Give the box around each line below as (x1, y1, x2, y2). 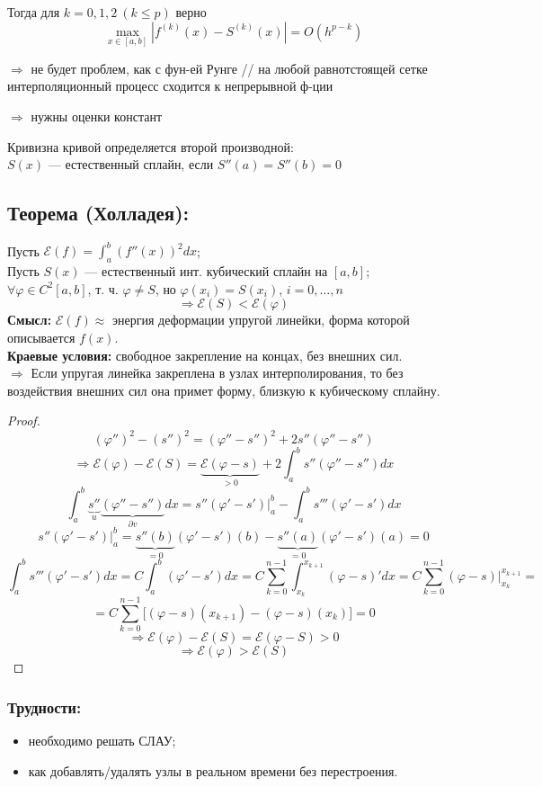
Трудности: (7, 695, 82, 718)
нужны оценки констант (31, 107, 163, 125)
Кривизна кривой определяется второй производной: (7, 137, 294, 156)
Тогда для (7, 3, 60, 21)
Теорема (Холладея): (7, 199, 190, 227)
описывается (7, 328, 76, 347)
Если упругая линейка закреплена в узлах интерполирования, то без (31, 363, 404, 382)
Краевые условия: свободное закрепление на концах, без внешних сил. (7, 345, 403, 364)
